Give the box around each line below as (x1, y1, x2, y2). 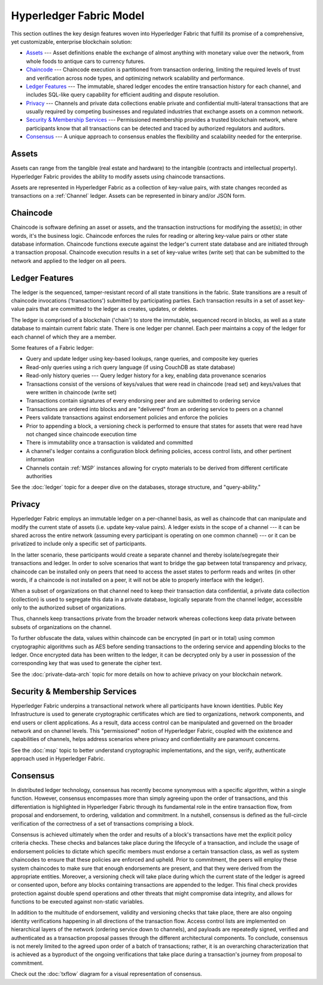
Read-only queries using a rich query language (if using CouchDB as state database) (26, 363, 236, 371)
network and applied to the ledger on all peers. (11, 257, 127, 264)
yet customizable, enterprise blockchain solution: (11, 38, 133, 45)
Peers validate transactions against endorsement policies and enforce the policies (26, 414, 228, 421)
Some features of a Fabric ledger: (11, 345, 94, 352)
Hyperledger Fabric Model (11, 9, 145, 22)
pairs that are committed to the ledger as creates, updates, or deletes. (26, 306, 199, 313)
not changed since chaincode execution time (26, 430, 137, 437)
